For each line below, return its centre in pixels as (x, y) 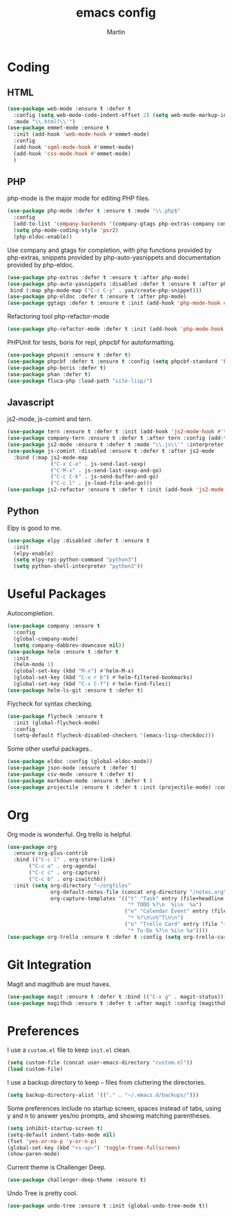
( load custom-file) (35, 1069)
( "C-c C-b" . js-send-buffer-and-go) (105, 477)
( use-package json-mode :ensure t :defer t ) (72, 768)
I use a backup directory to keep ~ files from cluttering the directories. (106, 1082)
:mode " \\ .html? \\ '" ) (45, 122)
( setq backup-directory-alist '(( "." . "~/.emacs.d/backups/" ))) (103, 1096)
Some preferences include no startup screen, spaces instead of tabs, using (114, 1108)
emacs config (116, 13)
